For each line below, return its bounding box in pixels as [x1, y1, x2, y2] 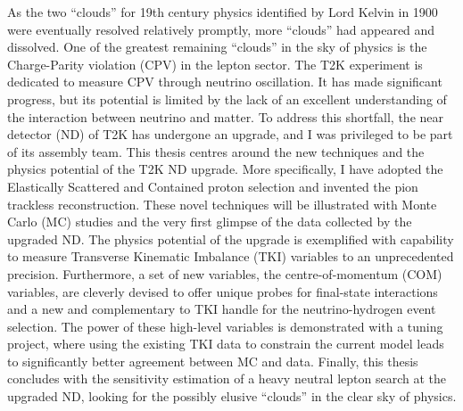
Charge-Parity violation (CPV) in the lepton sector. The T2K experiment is [7, 54, 423, 73]
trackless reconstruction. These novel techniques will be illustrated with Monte [7, 194, 437, 213]
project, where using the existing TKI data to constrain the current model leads [7, 334, 444, 353]
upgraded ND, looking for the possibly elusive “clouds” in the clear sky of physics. [7, 387, 457, 406]
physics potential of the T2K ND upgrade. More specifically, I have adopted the [7, 160, 443, 178]
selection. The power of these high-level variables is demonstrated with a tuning [7, 316, 443, 335]
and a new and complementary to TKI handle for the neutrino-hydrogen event [7, 300, 436, 318]
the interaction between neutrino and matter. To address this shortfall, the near [7, 107, 444, 126]
